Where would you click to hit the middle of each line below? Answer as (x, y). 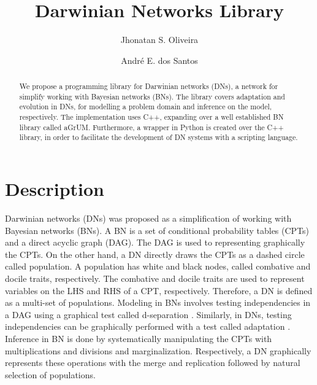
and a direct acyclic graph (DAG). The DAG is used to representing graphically (155, 242)
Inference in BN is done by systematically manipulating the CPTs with (139, 338)
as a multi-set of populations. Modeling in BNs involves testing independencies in (158, 302)
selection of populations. (50, 374)
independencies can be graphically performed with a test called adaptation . (148, 326)
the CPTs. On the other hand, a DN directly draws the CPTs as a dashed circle (155, 254)
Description (55, 189)
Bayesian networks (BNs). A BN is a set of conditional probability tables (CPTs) (157, 230)
